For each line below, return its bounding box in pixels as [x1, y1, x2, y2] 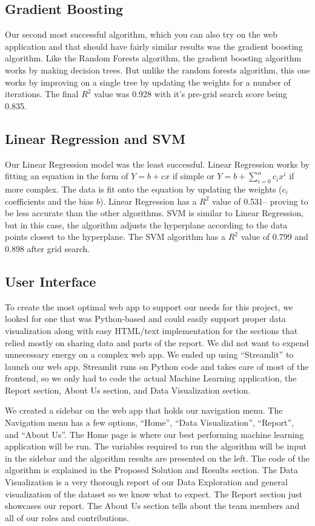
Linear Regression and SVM [5, 129, 186, 148]
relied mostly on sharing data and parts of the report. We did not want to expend [5, 336, 309, 349]
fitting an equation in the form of [5, 169, 128, 182]
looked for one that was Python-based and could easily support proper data [5, 312, 286, 325]
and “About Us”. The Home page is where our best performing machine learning [5, 428, 304, 440]
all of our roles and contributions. [5, 511, 129, 524]
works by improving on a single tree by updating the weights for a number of [5, 75, 291, 88]
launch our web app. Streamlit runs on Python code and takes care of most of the [5, 360, 309, 372]
